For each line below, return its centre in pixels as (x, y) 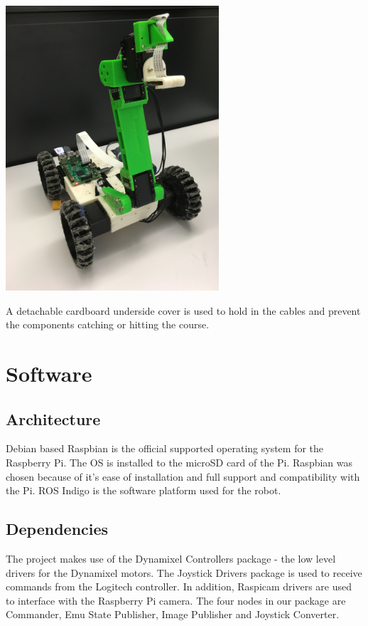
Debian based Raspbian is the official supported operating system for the (165, 448)
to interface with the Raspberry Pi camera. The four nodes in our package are (176, 600)
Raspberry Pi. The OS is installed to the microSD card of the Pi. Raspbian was (179, 462)
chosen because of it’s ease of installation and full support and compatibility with (183, 476)
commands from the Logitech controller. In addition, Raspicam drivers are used (179, 586)
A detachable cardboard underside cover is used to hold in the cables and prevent (183, 310)
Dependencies (57, 529)
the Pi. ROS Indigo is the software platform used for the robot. (144, 490)
